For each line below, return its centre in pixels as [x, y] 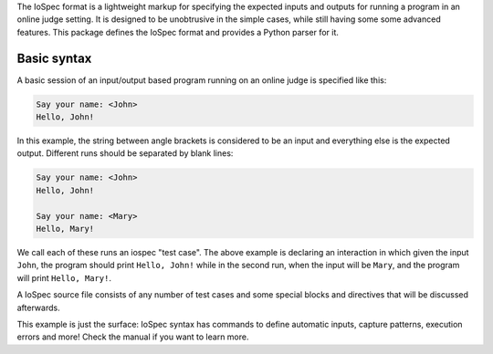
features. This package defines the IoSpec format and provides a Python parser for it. [178, 32]
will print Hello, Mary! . [64, 277]
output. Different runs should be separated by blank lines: [125, 153]
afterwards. [38, 307]
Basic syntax [54, 58]
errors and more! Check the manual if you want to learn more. [133, 337]
